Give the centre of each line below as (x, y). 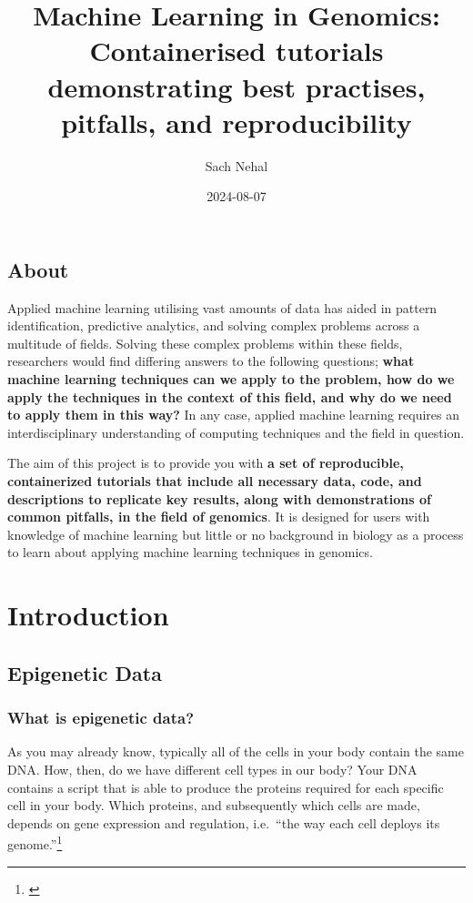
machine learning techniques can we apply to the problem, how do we (231, 379)
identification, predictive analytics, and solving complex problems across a (214, 325)
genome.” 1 (35, 842)
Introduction (88, 615)
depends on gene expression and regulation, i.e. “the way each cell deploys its (224, 822)
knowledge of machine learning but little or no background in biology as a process (236, 534)
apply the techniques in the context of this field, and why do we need (230, 396)
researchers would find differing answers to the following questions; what (211, 361)
